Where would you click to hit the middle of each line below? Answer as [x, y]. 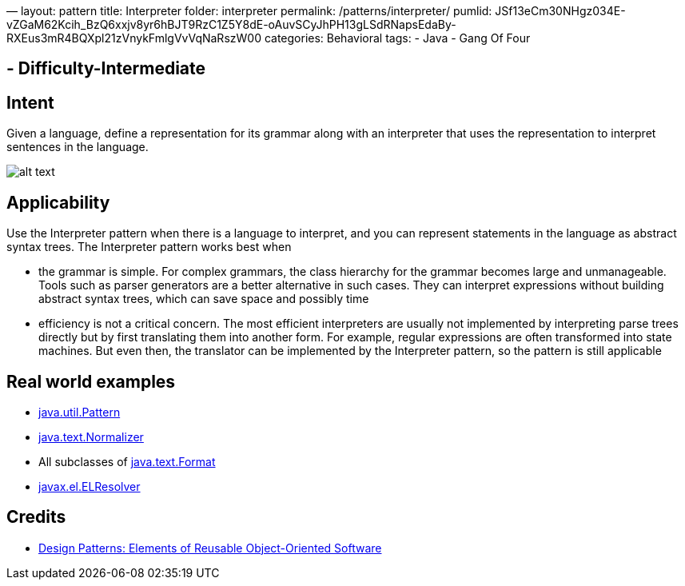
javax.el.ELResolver [90, 486]
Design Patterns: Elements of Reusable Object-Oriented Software [210, 548]
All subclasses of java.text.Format [127, 461]
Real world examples [91, 381]
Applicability [58, 202]
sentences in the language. [78, 147]
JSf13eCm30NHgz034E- [560, 11]
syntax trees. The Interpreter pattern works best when [149, 247]
